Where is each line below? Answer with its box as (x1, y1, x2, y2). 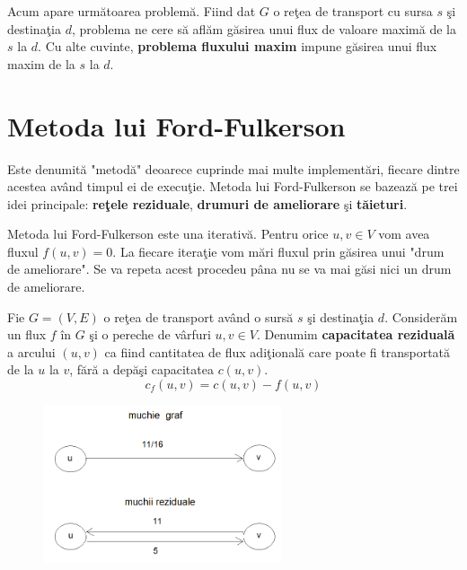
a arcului (7, 342, 56, 361)
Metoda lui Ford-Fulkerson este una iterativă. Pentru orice (7, 224, 329, 243)
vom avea (378, 224, 430, 243)
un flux (7, 325, 47, 344)
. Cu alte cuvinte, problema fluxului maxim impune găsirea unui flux (38, 37, 437, 56)
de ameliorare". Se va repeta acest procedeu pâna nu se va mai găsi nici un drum (7, 259, 452, 278)
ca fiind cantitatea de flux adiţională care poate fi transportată (104, 342, 451, 361)
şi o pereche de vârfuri (89, 325, 211, 344)
